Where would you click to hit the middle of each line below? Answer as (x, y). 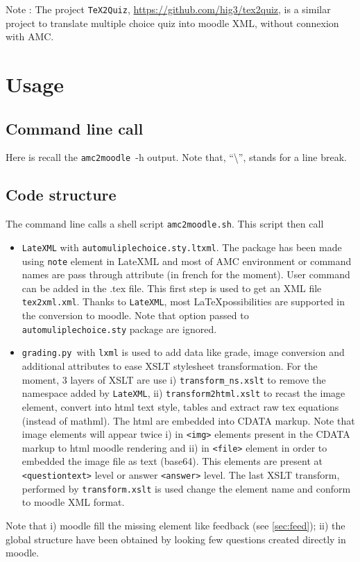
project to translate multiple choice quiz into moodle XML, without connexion (172, 23)
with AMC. (30, 36)
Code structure (61, 195)
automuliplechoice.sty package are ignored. (119, 329)
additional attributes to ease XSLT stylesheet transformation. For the (170, 366)
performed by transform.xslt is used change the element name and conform (186, 488)
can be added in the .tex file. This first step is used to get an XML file (172, 288)
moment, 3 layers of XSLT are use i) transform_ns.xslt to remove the (174, 379)
